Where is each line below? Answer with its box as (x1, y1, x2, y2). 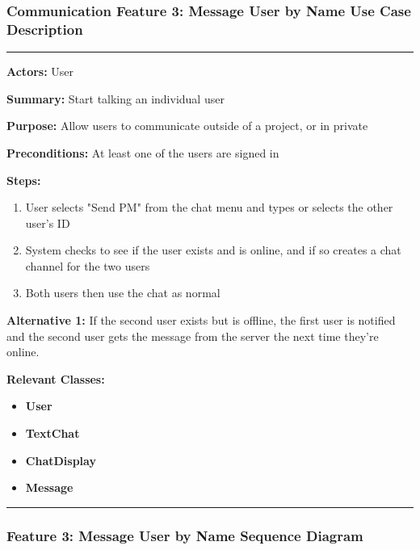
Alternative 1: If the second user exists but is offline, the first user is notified (6, 312, 396, 329)
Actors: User (6, 63, 74, 80)
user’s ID (25, 214, 70, 231)
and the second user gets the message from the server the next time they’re (6, 327, 379, 344)
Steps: (6, 171, 41, 188)
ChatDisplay (25, 451, 96, 468)
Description (6, 19, 83, 39)
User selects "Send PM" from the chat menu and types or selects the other (25, 199, 393, 216)
